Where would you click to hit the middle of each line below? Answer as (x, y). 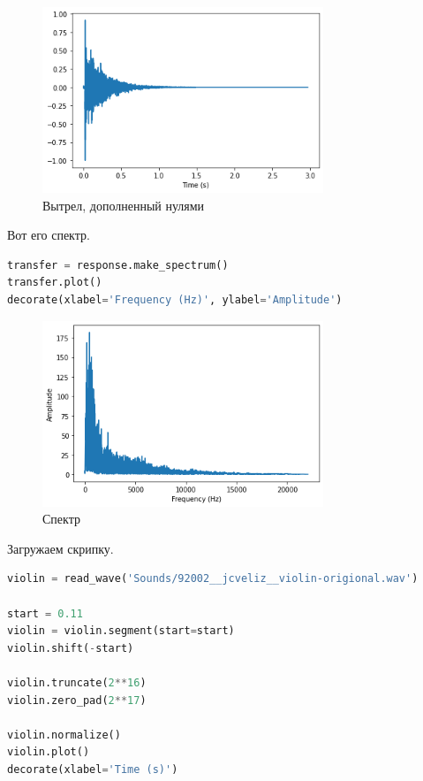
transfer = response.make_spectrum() (118, 265)
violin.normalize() (64, 735)
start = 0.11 (45, 613)
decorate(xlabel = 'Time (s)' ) (93, 769)
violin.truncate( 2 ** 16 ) (77, 682)
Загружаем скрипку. (60, 548)
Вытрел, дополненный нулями (124, 205)
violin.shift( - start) (71, 648)
